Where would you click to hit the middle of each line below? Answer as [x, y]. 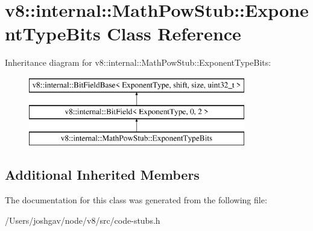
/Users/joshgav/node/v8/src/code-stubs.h [83, 220]
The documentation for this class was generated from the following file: [136, 200]
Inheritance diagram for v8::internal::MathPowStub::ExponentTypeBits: [138, 62]
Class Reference [174, 33]
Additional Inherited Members [102, 175]
